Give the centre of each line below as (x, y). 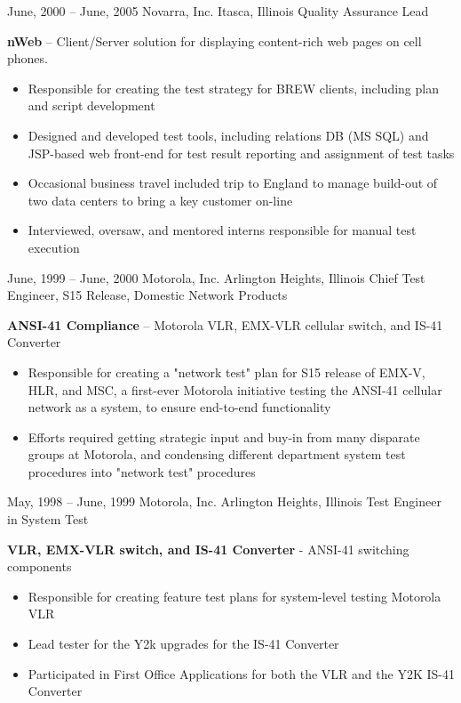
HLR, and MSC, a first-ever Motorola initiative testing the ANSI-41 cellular (235, 389)
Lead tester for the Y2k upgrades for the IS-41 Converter (183, 644)
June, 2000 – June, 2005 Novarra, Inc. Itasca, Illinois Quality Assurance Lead (218, 11)
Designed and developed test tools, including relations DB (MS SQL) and (228, 135)
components (40, 566)
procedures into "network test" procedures (142, 471)
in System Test (48, 519)
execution (54, 247)
